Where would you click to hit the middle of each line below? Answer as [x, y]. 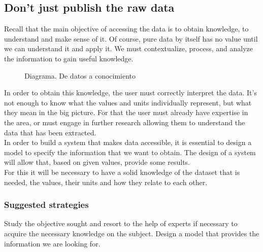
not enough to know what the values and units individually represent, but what [128, 102]
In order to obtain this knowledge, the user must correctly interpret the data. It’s [130, 93]
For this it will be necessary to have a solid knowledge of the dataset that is [122, 172]
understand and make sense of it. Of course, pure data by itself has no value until [131, 38]
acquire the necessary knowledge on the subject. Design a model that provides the [132, 233]
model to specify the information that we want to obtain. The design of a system [130, 152]
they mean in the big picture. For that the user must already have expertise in [126, 112]
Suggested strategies [46, 205]
